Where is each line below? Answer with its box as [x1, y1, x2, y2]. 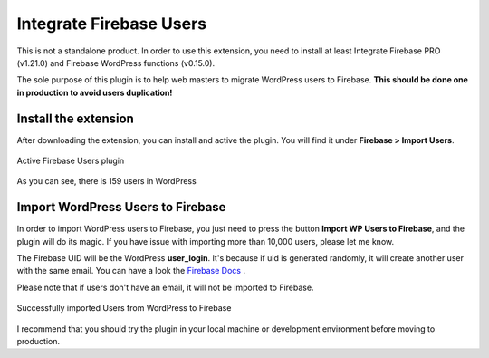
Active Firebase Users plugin [16, 155, 125, 167]
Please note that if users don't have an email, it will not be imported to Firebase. [16, 282, 314, 293]
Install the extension [16, 111, 135, 126]
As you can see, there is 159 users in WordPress [16, 176, 197, 187]
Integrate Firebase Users [16, 14, 207, 34]
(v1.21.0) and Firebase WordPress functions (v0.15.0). [16, 57, 216, 68]
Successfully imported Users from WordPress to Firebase [16, 303, 232, 314]
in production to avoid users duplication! [16, 87, 173, 98]
